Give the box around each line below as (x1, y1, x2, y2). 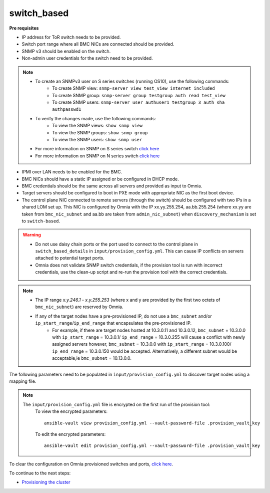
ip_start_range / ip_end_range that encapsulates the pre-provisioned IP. (35, 320, 192, 326)
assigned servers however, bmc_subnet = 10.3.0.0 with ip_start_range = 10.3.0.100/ (52, 341, 232, 347)
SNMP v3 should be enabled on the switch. (21, 48, 111, 54)
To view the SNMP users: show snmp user (52, 137, 142, 143)
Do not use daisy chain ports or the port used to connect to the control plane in (35, 241, 198, 247)
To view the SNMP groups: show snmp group (52, 129, 148, 135)
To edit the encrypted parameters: (35, 431, 106, 437)
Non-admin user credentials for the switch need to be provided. (21, 55, 153, 61)
